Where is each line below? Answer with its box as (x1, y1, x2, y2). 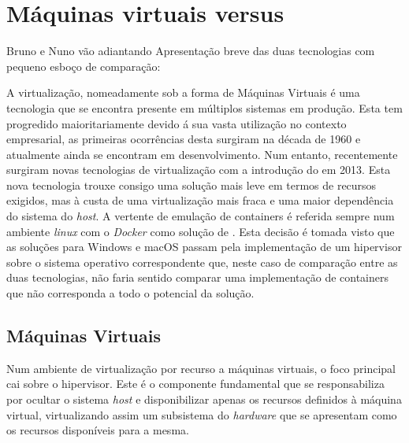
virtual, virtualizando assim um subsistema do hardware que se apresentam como (6, 406, 397, 423)
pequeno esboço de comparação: (6, 57, 161, 74)
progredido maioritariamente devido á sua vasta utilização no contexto (6, 115, 347, 131)
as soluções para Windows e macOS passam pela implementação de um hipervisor (6, 238, 402, 255)
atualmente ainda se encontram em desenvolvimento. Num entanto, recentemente (6, 146, 398, 162)
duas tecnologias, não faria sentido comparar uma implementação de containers (6, 269, 389, 286)
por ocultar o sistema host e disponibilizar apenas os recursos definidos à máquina (6, 391, 402, 408)
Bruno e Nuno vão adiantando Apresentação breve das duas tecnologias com (6, 42, 375, 59)
